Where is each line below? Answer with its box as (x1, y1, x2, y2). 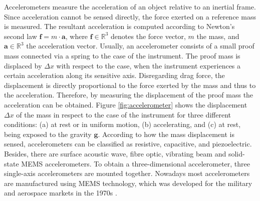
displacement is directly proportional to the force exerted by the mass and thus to (4, 79, 256, 90)
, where (65, 30, 88, 41)
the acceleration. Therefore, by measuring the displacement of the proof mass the (4, 89, 253, 100)
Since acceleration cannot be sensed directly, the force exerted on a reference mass (4, 11, 256, 21)
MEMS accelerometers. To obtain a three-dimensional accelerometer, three (21, 158, 250, 168)
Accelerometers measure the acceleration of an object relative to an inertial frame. (4, 1, 256, 11)
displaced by (4, 60, 42, 70)
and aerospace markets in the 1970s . (4, 187, 117, 198)
